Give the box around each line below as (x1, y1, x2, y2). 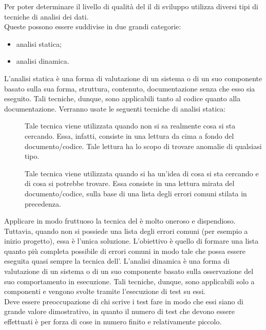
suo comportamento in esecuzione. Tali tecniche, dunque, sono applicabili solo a (4, 276, 255, 286)
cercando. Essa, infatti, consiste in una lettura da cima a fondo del (25, 130, 234, 141)
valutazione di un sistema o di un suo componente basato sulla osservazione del (4, 266, 254, 277)
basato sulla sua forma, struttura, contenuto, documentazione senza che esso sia (4, 83, 255, 94)
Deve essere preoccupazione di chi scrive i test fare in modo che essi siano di (4, 296, 243, 306)
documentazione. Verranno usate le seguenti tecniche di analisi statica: (4, 103, 226, 114)
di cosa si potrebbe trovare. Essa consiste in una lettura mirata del (25, 178, 235, 189)
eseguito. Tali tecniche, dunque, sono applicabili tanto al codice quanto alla (4, 93, 241, 104)
